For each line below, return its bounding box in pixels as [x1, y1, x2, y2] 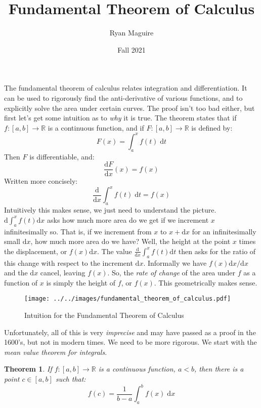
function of [4, 277, 38, 288]
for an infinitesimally [192, 226, 256, 236]
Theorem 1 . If [4, 363, 52, 374]
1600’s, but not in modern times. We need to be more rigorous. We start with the [4, 337, 257, 347]
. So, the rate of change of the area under [107, 267, 236, 278]
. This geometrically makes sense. [154, 277, 257, 288]
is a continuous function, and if [48, 122, 144, 133]
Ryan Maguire [109, 27, 154, 38]
